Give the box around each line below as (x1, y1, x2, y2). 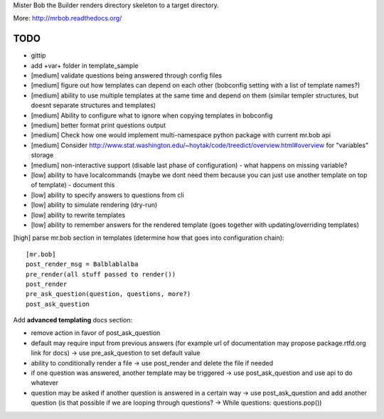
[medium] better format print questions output (31, 121, 166, 129)
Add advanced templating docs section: (13, 316, 133, 324)
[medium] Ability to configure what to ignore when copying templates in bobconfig (31, 111, 273, 120)
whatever (31, 378, 58, 387)
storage (31, 151, 54, 159)
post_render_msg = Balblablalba (26, 260, 139, 268)
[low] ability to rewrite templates (31, 211, 126, 219)
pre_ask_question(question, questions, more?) (26, 290, 191, 298)
